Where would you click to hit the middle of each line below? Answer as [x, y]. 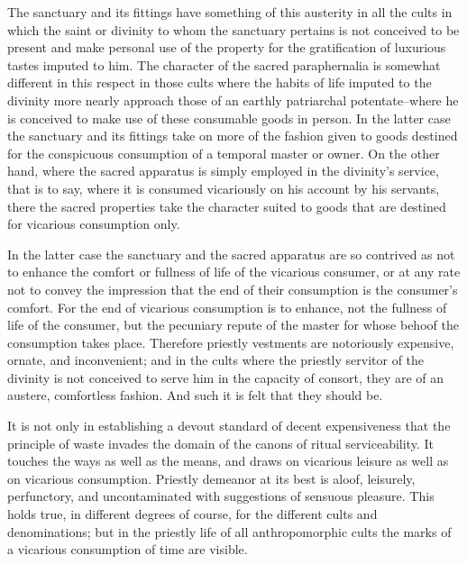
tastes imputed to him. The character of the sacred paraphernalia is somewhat [224, 64]
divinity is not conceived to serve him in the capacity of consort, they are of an [226, 377]
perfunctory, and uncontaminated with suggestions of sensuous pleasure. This [221, 496]
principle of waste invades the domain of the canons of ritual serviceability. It [220, 443]
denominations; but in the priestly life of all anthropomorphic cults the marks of [229, 531]
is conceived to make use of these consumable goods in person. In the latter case [229, 118]
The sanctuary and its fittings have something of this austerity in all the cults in [230, 12]
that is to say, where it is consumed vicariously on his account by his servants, [224, 188]
